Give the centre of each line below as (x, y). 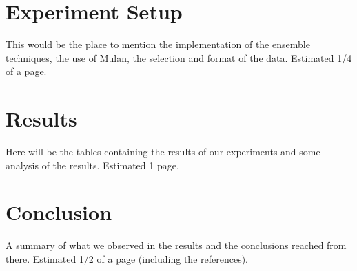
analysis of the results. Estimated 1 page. (92, 165)
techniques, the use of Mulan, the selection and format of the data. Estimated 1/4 (179, 57)
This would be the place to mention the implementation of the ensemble (158, 44)
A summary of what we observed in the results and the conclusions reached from (176, 245)
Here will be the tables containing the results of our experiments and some (163, 152)
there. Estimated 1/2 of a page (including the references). (127, 258)
